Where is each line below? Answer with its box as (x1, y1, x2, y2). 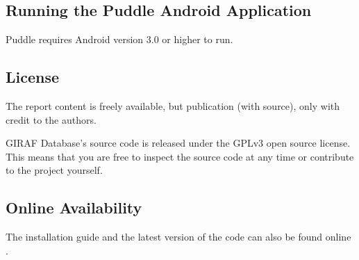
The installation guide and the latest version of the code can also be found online (6, 229, 351, 244)
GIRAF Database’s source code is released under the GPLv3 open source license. (6, 136, 351, 150)
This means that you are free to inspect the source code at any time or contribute (6, 149, 354, 163)
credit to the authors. (6, 112, 97, 127)
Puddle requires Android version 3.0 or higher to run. (6, 32, 233, 47)
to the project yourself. (6, 163, 103, 177)
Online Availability (6, 197, 142, 218)
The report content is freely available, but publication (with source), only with (6, 99, 340, 113)
